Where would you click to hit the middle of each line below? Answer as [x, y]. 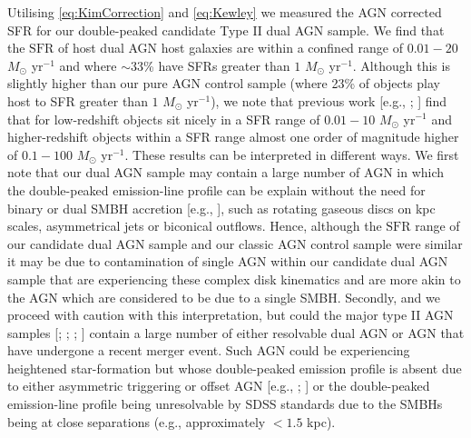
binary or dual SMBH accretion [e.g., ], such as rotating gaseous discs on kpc [221, 208]
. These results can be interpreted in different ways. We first [292, 154]
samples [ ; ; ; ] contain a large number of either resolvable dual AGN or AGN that [236, 332]
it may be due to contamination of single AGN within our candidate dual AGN [228, 261]
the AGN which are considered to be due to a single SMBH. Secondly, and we [224, 297]
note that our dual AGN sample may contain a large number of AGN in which [226, 172]
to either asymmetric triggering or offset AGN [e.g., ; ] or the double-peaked [219, 386]
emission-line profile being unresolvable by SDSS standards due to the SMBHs [225, 404]
